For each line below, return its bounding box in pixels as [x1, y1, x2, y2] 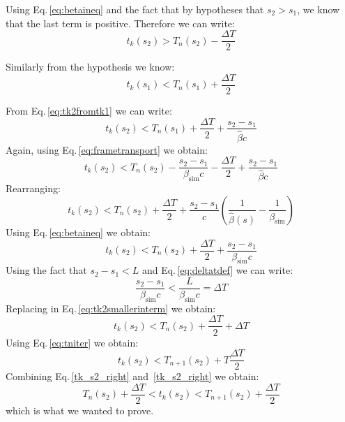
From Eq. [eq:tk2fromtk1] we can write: [6, 103, 172, 117]
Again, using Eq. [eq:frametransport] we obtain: [6, 142, 208, 157]
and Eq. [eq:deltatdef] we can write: [141, 263, 293, 277]
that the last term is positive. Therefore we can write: [6, 15, 235, 30]
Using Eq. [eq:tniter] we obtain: [6, 335, 139, 349]
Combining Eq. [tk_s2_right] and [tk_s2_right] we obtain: [6, 369, 259, 384]
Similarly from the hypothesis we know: [6, 59, 175, 74]
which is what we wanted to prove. [6, 402, 154, 417]
